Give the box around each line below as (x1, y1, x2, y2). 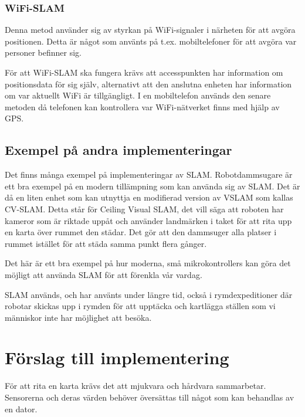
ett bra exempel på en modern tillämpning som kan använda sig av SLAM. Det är (5, 179, 300, 192)
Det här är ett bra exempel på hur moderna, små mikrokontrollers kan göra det (5, 257, 291, 269)
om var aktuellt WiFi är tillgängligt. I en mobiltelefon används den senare (5, 89, 271, 101)
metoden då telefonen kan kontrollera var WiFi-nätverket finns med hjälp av (5, 100, 280, 113)
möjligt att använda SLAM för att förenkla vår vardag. (5, 268, 202, 280)
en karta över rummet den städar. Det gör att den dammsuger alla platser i (5, 226, 277, 238)
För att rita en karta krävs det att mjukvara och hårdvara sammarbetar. (5, 379, 266, 392)
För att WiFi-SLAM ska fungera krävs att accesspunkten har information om (5, 66, 283, 78)
